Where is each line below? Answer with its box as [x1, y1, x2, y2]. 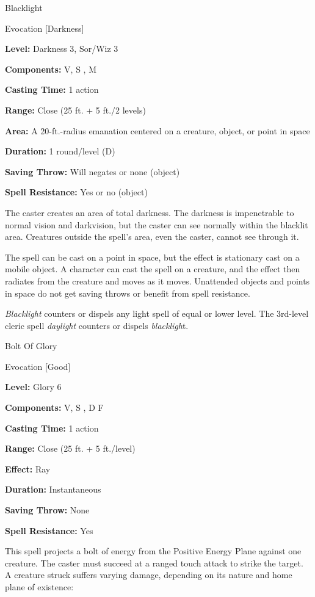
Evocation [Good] [5, 360, 71, 372]
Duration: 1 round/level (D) [5, 145, 115, 157]
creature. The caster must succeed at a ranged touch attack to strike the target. [5, 556, 303, 569]
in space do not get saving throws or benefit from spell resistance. [5, 286, 250, 299]
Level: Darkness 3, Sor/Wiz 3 [5, 42, 118, 55]
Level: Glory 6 [5, 380, 62, 393]
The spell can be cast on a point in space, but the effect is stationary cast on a [5, 250, 300, 263]
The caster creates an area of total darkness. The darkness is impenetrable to [5, 206, 294, 219]
